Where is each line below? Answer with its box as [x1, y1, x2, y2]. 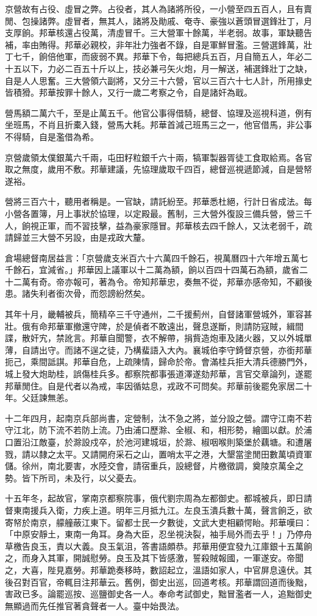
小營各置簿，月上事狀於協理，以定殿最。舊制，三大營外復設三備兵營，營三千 [5, 207, 312, 219]
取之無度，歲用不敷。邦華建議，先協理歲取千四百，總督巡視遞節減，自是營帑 [5, 163, 312, 175]
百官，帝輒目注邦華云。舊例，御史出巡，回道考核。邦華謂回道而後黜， [30, 575, 312, 588]
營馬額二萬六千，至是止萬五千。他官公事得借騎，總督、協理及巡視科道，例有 [5, 106, 312, 119]
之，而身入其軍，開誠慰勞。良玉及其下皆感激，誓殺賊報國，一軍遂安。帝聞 [5, 551, 304, 564]
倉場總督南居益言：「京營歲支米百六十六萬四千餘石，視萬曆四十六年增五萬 [5, 251, 299, 264]
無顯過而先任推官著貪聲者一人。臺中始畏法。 [5, 599, 184, 612]
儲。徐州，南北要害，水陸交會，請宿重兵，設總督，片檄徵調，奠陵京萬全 [5, 459, 295, 472]
